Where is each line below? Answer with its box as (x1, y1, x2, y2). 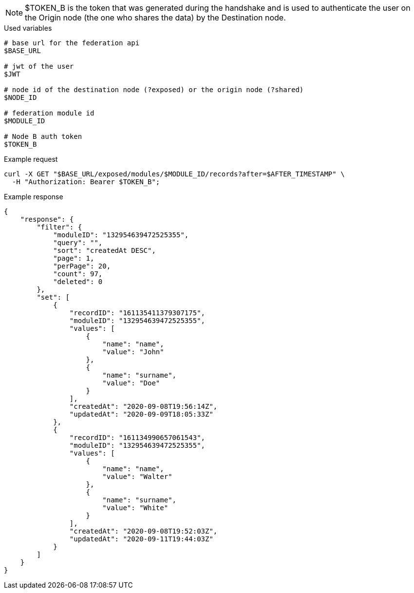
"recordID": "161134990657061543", (69, 434, 206, 441)
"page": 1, (53, 254, 94, 262)
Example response (4, 192, 63, 201)
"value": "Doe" (102, 379, 160, 387)
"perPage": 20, (53, 262, 111, 270)
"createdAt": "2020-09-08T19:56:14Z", (69, 402, 218, 410)
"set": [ (37, 293, 70, 301)
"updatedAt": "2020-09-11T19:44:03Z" (69, 535, 213, 543)
